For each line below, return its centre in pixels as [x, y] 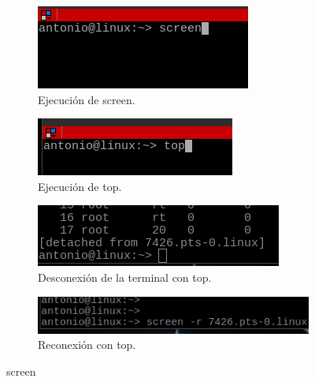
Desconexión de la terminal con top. [125, 277]
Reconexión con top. [87, 345]
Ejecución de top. [80, 186]
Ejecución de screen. [87, 99]
